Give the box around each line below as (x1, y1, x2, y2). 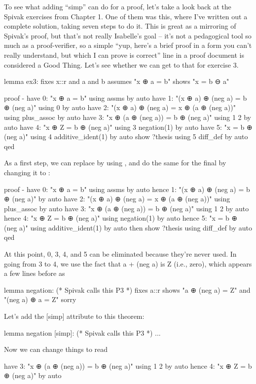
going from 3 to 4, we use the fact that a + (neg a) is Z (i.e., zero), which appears (4, 258, 252, 269)
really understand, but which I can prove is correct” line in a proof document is (4, 49, 244, 60)
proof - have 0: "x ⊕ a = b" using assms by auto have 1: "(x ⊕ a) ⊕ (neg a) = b (4, 92, 247, 103)
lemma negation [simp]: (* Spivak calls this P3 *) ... (4, 327, 161, 338)
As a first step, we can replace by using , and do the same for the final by (4, 157, 226, 168)
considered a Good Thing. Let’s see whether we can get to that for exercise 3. (4, 59, 239, 70)
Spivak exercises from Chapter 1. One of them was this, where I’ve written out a (4, 11, 248, 21)
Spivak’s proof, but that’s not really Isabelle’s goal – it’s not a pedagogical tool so (4, 30, 252, 40)
